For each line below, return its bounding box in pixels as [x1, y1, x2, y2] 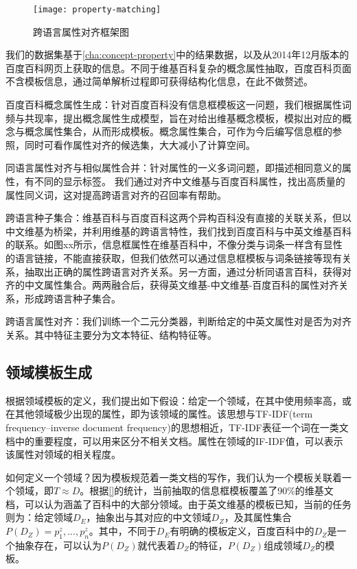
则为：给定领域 [5, 510, 73, 524]
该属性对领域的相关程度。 [5, 447, 121, 461]
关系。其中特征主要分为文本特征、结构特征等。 [5, 327, 217, 341]
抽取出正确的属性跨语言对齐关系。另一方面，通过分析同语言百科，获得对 [24, 264, 352, 278]
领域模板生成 [5, 361, 92, 382]
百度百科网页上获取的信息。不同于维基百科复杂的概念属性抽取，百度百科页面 [5, 60, 352, 75]
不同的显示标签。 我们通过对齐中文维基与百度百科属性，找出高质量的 [34, 174, 345, 188]
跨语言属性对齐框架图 [33, 24, 129, 38]
